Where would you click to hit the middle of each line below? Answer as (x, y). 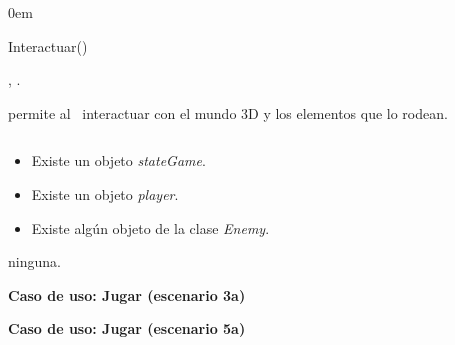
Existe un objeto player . (105, 193)
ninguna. (34, 261)
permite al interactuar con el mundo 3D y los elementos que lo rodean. (228, 112)
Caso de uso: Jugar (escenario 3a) (127, 294)
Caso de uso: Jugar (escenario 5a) (127, 328)
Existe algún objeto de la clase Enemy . (150, 227)
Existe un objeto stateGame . (118, 160)
